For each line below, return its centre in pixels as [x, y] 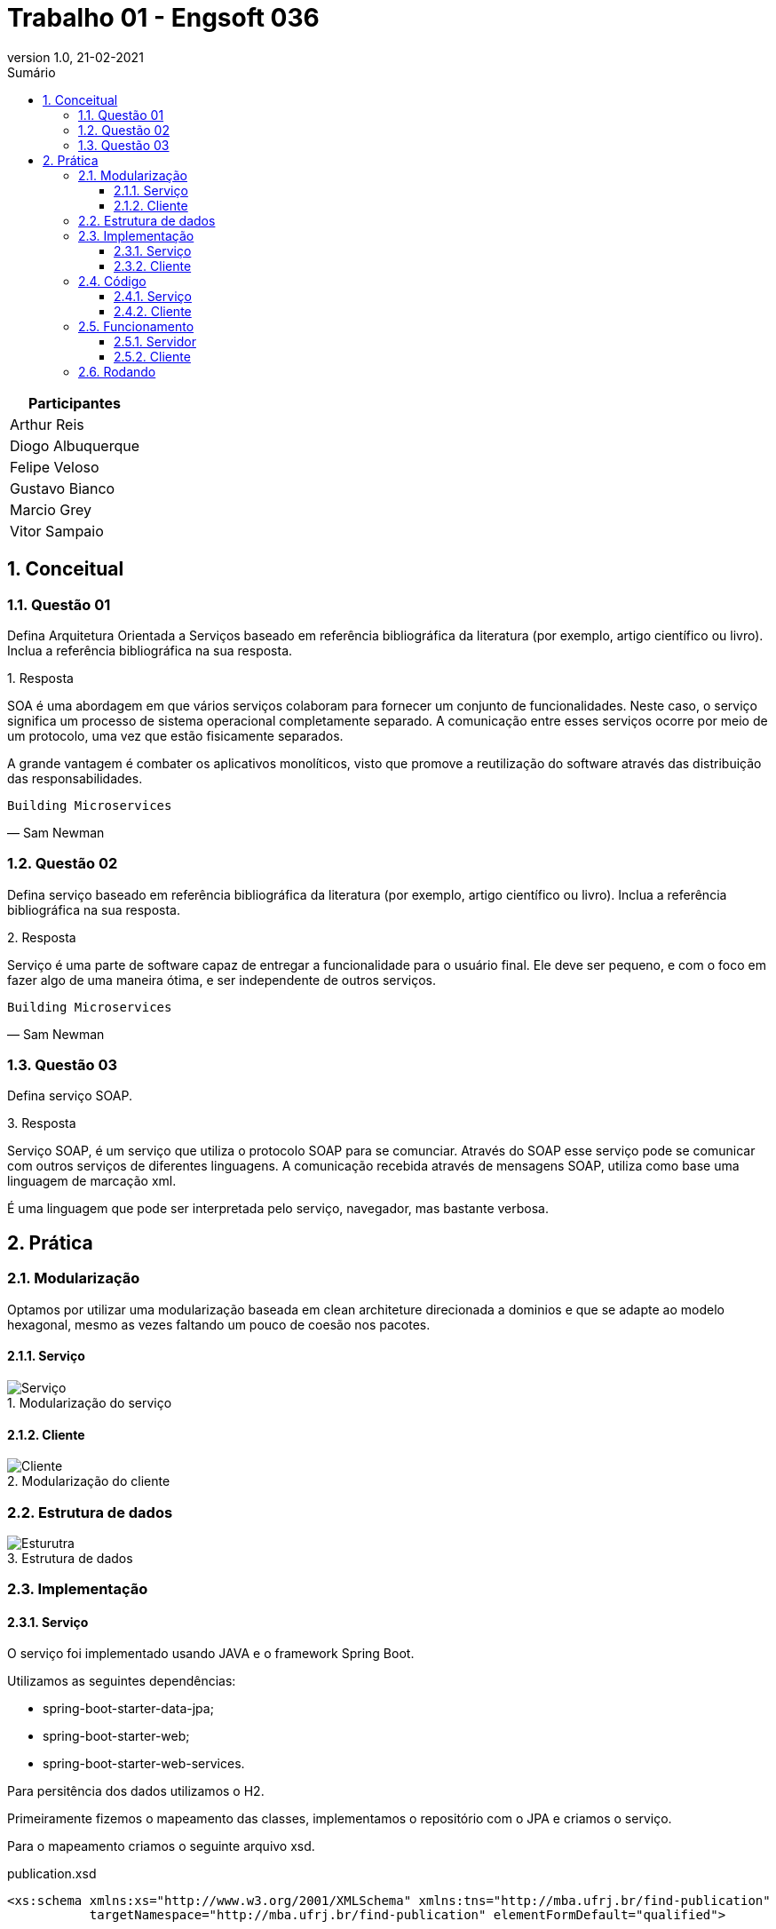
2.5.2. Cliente [152, 356]
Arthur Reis [47, 424]
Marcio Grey [51, 509]
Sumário [32, 72]
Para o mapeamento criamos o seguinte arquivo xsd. [161, 1846]
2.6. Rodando [117, 371]
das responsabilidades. [75, 778]
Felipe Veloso [55, 467]
